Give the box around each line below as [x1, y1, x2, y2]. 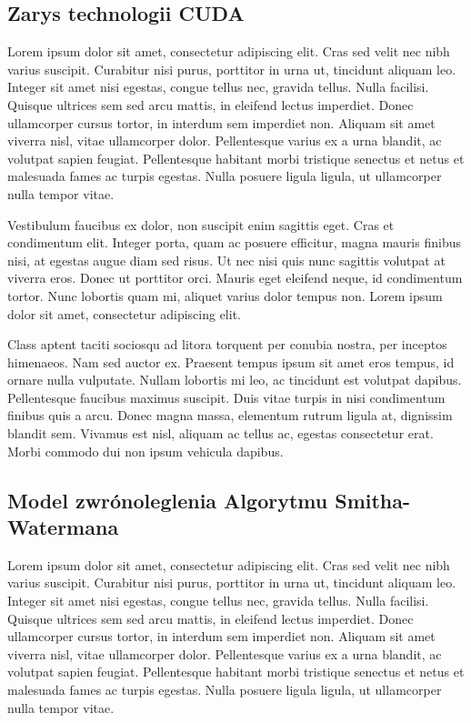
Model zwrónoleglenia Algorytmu [7, 486, 328, 514]
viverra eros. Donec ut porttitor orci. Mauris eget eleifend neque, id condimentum [7, 268, 463, 287]
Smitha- [335, 486, 411, 514]
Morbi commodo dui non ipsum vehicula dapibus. [7, 441, 284, 460]
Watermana [7, 513, 119, 541]
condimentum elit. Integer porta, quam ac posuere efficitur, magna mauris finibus [7, 233, 461, 252]
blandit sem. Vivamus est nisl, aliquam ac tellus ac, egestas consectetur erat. [7, 424, 434, 443]
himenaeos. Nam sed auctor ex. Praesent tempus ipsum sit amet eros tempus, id [7, 352, 455, 371]
